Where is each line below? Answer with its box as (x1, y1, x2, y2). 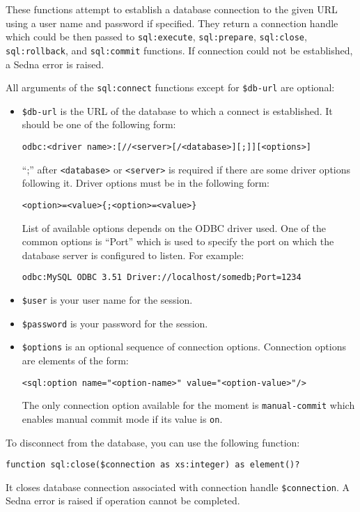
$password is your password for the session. (22, 316, 208, 330)
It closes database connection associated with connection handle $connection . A (6, 479, 350, 494)
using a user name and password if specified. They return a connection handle (6, 15, 338, 30)
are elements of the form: (22, 352, 129, 367)
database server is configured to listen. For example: (22, 247, 244, 262)
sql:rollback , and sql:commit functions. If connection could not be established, (6, 42, 353, 57)
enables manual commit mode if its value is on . (22, 411, 223, 426)
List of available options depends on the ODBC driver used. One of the (22, 220, 326, 235)
